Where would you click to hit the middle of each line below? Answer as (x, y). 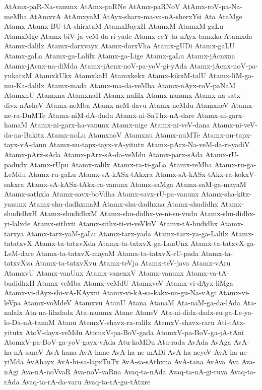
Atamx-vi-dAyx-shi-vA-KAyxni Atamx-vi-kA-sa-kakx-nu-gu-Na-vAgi (110, 292)
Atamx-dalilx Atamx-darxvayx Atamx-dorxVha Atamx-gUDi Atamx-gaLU (119, 46)
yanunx (15, 203)
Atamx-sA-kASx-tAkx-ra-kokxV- (206, 174)
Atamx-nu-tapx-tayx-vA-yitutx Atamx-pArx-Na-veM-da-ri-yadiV (149, 144)
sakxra (14, 184)
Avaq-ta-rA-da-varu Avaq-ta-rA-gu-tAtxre (86, 381)
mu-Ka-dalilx (24, 85)
